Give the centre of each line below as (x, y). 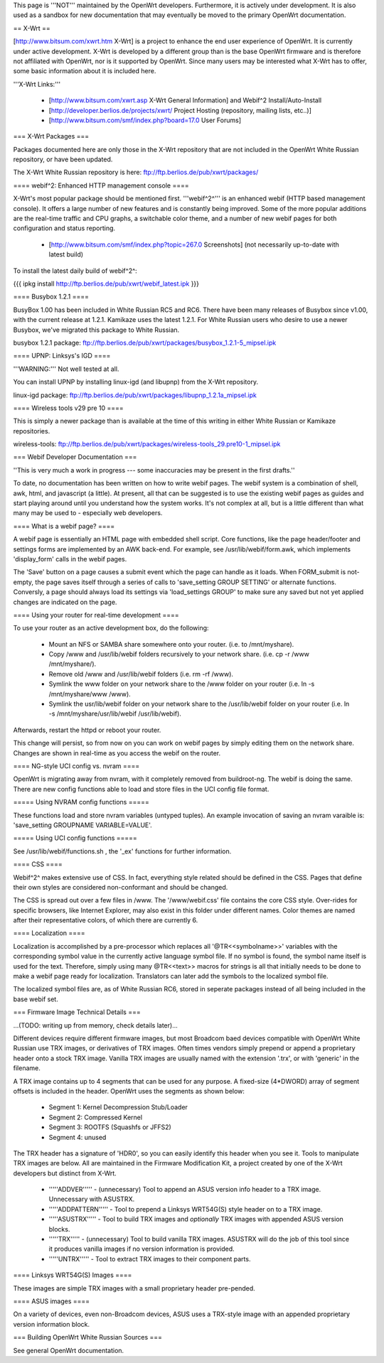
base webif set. (36, 999)
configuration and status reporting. (64, 228)
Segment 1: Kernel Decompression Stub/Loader (118, 1107)
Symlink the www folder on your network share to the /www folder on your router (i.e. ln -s (182, 684)
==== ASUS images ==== (52, 1301)
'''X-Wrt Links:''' (37, 84)
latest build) (66, 254)
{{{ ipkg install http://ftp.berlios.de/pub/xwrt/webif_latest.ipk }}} (106, 284)
